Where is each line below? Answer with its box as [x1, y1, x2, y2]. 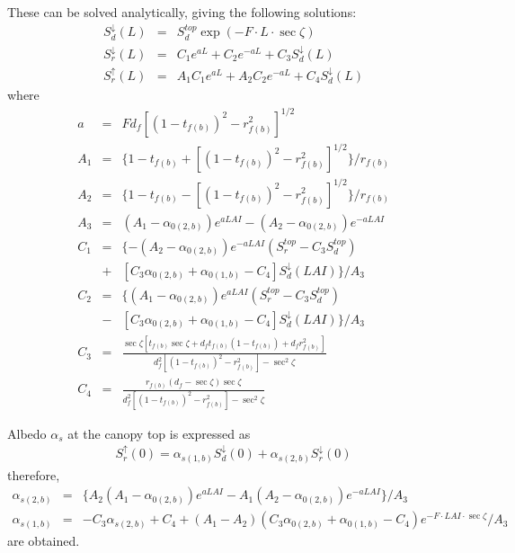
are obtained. [7, 531, 80, 550]
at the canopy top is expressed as [67, 424, 251, 442]
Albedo [7, 424, 47, 442]
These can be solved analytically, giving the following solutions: [7, 3, 357, 21]
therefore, [7, 465, 60, 484]
